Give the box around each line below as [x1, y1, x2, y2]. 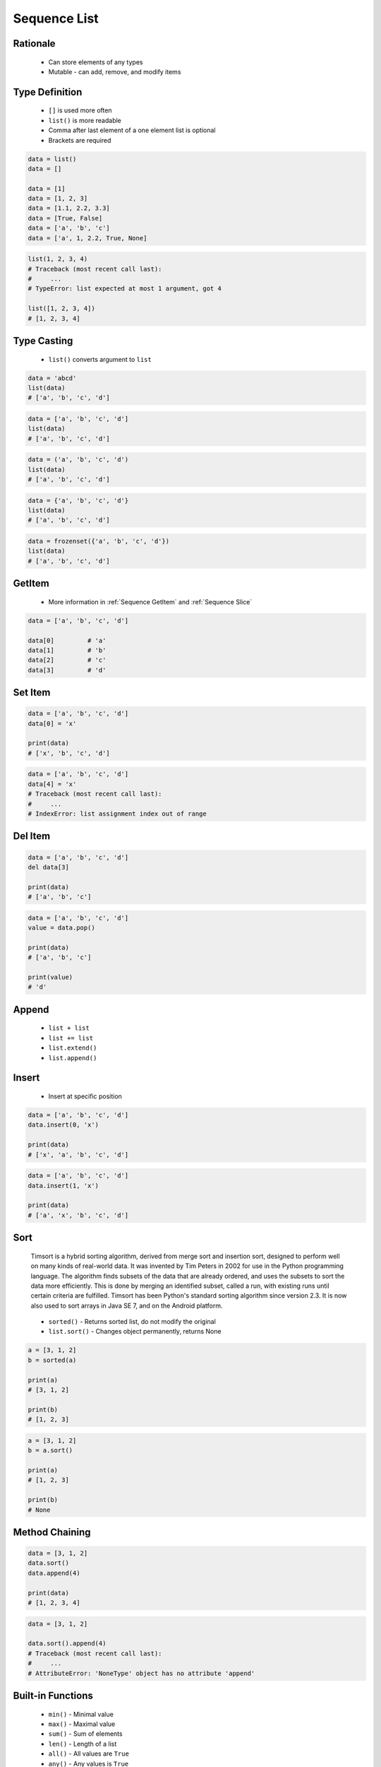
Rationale [13, 37, 56, 49]
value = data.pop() [28, 924, 95, 932]
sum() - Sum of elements [48, 1730, 123, 1738]
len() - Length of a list [48, 1739, 117, 1748]
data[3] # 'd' [28, 666, 107, 674]
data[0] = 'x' [28, 720, 77, 727]
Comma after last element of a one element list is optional [48, 126, 216, 134]
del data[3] [28, 863, 70, 871]
